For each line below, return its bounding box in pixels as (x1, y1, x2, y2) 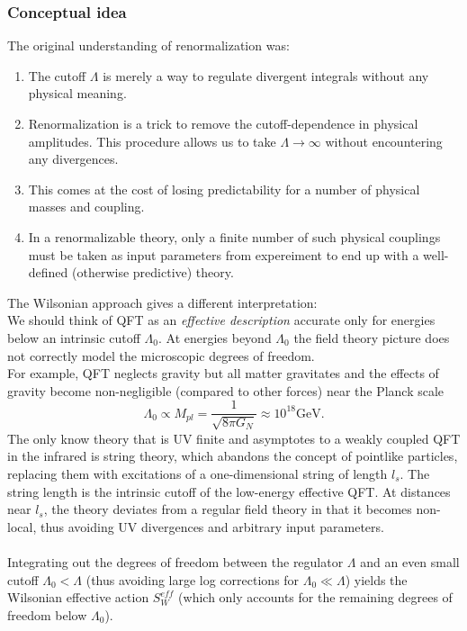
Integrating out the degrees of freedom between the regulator (7, 552, 344, 571)
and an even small (360, 552, 460, 571)
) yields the (345, 570, 408, 589)
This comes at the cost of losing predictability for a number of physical (28, 179, 420, 198)
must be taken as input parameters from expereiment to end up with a (28, 245, 419, 264)
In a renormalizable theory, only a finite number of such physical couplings (28, 227, 441, 246)
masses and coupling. (28, 197, 145, 216)
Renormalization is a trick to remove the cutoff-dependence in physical (28, 114, 418, 132)
